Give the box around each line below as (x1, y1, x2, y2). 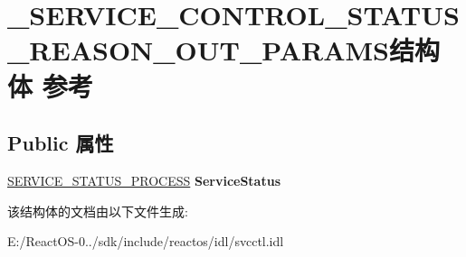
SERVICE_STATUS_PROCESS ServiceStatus (7, 170, 281, 189)
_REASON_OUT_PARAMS (7, 32, 389, 69)
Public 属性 (7, 129, 114, 157)
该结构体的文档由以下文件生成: (7, 201, 188, 220)
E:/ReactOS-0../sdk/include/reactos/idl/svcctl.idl (7, 232, 284, 251)
